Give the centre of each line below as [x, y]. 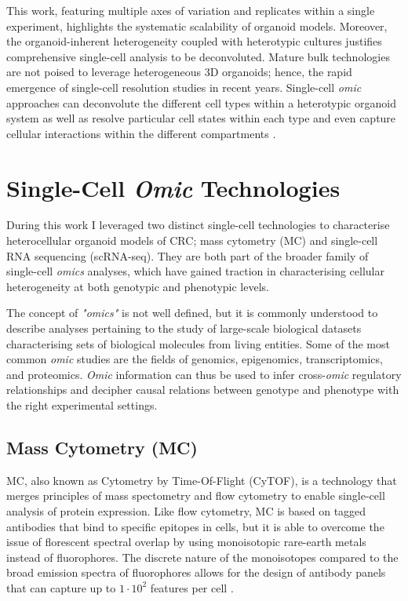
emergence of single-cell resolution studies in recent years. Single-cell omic [184, 87]
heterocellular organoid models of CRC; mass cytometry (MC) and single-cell [192, 240]
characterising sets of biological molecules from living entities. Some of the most [198, 343]
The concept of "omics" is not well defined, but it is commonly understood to [192, 313]
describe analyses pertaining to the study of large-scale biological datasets [184, 328]
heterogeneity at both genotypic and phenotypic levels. [138, 286]
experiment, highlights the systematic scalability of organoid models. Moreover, [197, 25]
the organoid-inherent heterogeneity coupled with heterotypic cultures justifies [194, 41]
